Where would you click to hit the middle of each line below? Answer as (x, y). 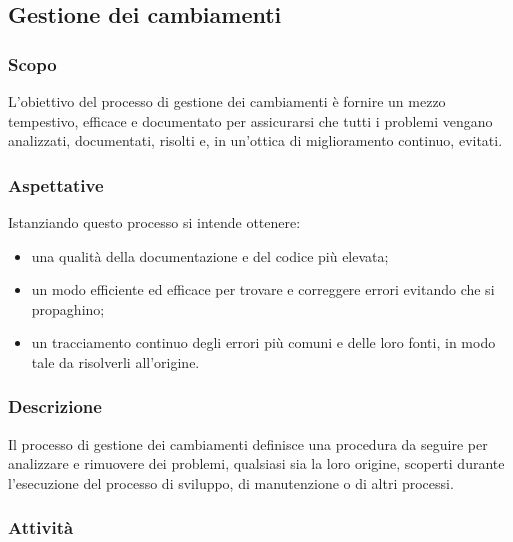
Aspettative (56, 184)
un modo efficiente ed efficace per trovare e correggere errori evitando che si (263, 289)
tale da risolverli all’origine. (115, 361)
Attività (41, 527)
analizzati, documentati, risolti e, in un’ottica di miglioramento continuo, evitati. (255, 140)
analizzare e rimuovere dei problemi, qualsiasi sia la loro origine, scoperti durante (256, 463)
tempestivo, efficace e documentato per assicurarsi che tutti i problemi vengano (250, 120)
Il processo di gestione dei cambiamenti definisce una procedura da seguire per (248, 443)
